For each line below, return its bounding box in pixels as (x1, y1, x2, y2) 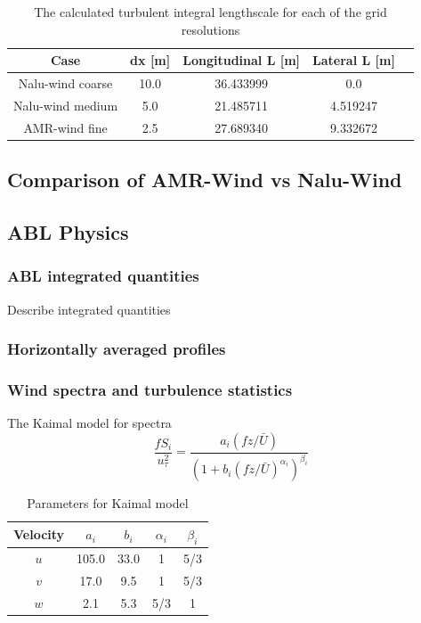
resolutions (181, 20, 240, 38)
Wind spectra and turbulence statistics (7, 378, 293, 400)
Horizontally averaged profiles (7, 338, 226, 360)
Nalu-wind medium (13, 95, 118, 114)
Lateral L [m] (312, 51, 395, 70)
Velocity (13, 525, 65, 544)
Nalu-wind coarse (18, 74, 113, 93)
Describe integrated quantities (7, 299, 171, 318)
